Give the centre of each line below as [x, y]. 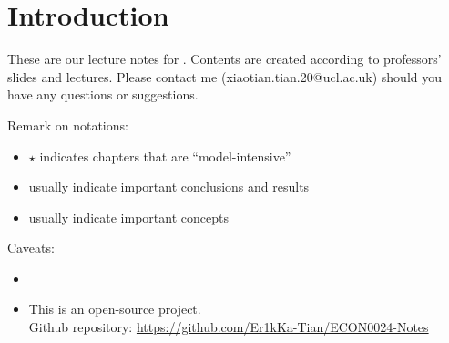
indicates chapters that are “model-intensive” [165, 156]
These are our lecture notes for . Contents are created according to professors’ [224, 59]
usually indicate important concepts [128, 217]
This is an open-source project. [115, 309]
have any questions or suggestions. [103, 94]
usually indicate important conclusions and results [169, 187]
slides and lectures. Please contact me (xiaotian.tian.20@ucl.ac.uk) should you [225, 76]
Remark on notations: [68, 125]
